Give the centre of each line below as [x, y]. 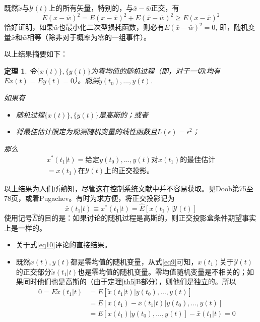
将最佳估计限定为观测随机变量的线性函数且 [86, 131]
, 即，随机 [232, 27]
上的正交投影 [125, 171]
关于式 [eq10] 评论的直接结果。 [64, 245]
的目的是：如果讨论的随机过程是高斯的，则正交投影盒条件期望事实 [147, 218]
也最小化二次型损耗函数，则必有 [112, 27]
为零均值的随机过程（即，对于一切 [147, 70]
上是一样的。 [25, 227]
